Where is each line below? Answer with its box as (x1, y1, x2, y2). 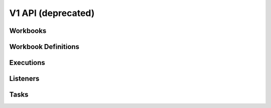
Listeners (9, 74, 40, 83)
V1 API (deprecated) (9, 7, 95, 18)
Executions (9, 58, 45, 67)
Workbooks (9, 26, 47, 35)
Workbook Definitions (9, 42, 80, 51)
